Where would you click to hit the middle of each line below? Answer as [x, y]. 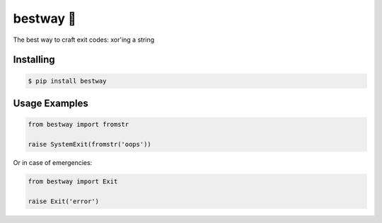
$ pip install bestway [67, 81]
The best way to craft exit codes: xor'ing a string [84, 40]
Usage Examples [51, 103]
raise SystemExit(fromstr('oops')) [89, 144]
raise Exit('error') [63, 201]
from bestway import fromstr [79, 125]
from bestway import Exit [73, 181]
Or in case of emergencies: [53, 162]
